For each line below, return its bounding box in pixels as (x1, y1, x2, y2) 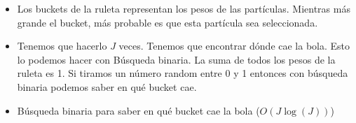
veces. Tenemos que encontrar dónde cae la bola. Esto (118, 38, 350, 53)
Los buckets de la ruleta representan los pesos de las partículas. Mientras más (17, 1, 350, 15)
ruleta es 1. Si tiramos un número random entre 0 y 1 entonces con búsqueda (17, 66, 348, 80)
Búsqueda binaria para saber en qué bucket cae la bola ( (17, 103, 260, 117)
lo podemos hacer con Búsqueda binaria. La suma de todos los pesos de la (17, 52, 336, 66)
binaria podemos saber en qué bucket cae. (17, 79, 197, 94)
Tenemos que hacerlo (17, 38, 107, 53)
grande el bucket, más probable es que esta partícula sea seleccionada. (17, 15, 318, 29)
